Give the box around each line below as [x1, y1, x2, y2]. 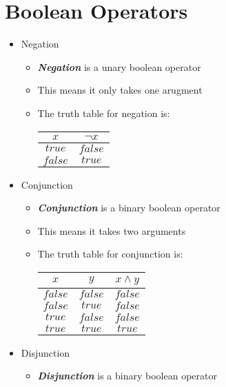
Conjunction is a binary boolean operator [37, 200, 220, 215]
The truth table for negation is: [37, 105, 170, 120]
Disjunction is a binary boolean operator [37, 368, 217, 383]
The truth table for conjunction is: [37, 247, 183, 261]
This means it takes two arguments [37, 223, 186, 238]
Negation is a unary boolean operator [37, 59, 201, 74]
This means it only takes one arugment [37, 83, 203, 97]
